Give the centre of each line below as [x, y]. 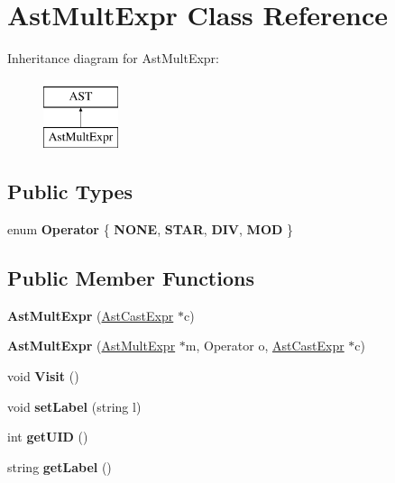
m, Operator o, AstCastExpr [265, 346]
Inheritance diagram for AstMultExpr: [113, 58]
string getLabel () [60, 466]
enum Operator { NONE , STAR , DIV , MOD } [150, 229]
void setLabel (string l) [74, 406]
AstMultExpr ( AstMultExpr [92, 346]
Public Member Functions [131, 278]
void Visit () [43, 376]
